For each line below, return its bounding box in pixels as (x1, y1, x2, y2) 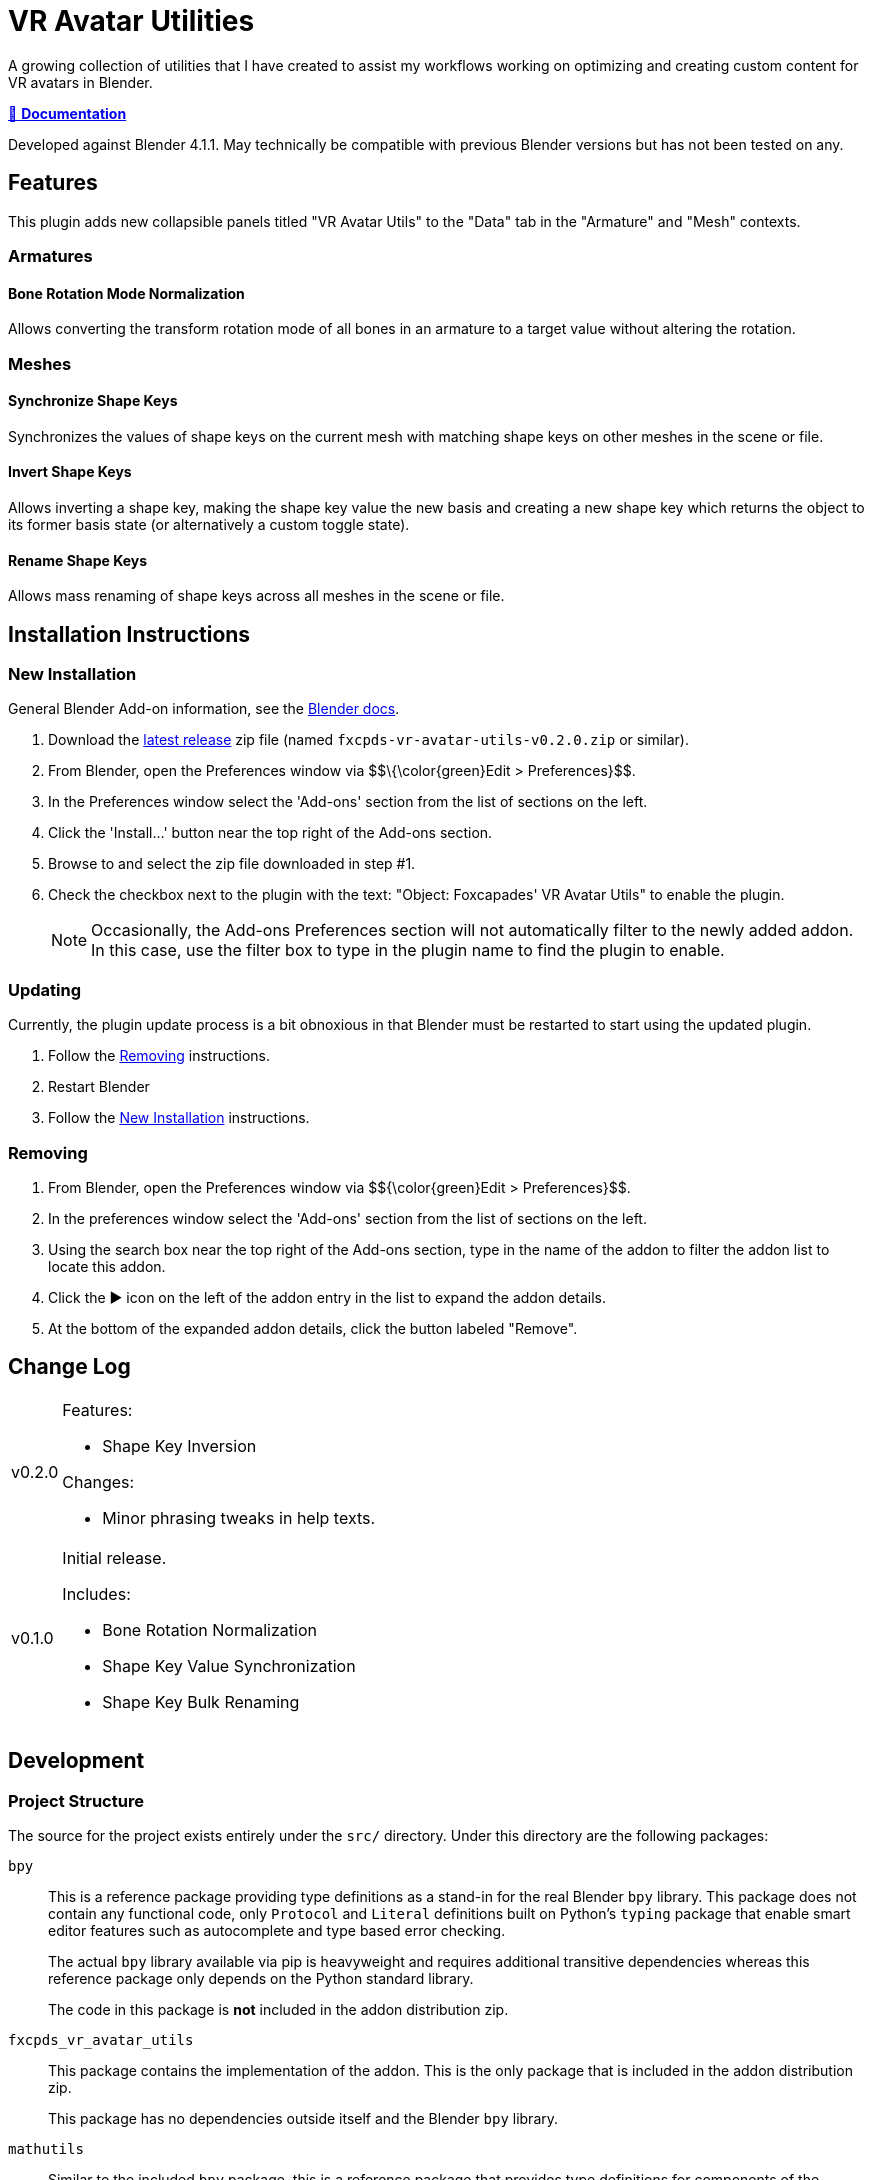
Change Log (8, 1354, 131, 1380)
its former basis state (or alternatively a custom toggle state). (8, 516, 410, 533)
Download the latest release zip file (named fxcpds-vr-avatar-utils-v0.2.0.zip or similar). (48, 731, 689, 749)
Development (8, 1748, 145, 1774)
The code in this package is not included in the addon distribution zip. (48, 2001, 509, 2018)
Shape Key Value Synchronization (102, 1655, 356, 1676)
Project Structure (8, 1790, 144, 1811)
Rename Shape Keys (8, 551, 148, 569)
